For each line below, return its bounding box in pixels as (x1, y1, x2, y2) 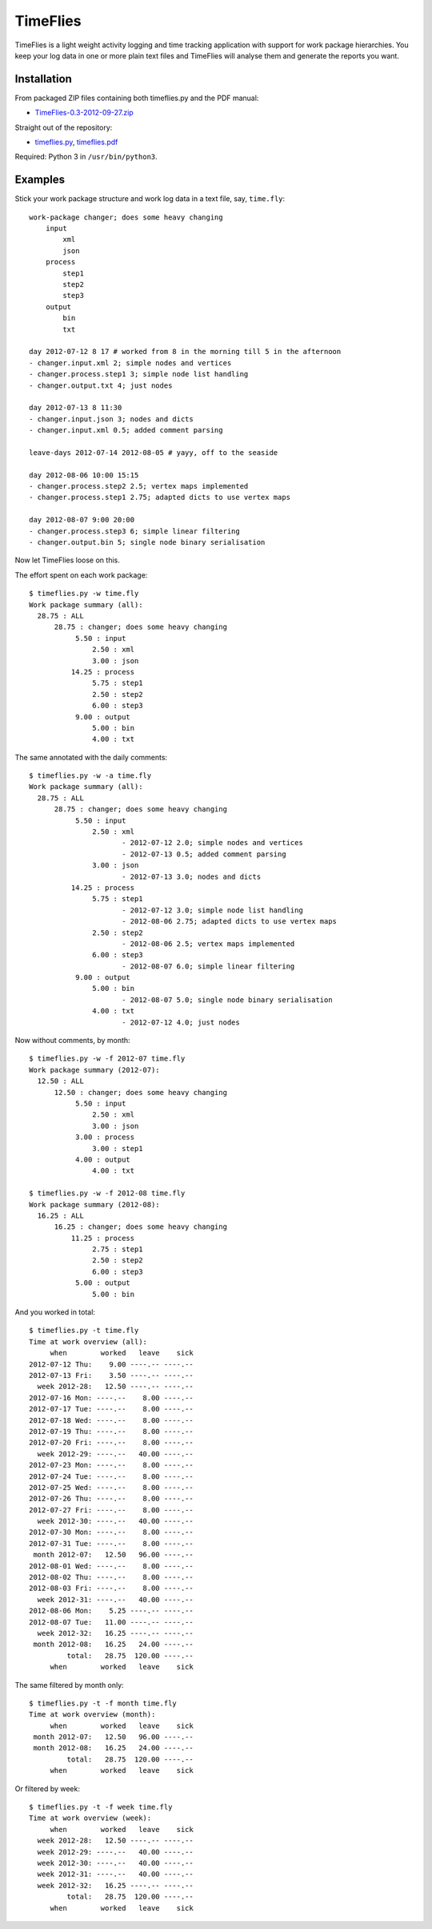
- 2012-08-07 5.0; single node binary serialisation (121, 995, 333, 1005)
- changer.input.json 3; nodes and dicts (29, 414, 194, 424)
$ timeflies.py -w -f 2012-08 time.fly (29, 1189, 186, 1198)
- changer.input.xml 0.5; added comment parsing (29, 425, 223, 435)
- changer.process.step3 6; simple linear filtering (29, 526, 240, 536)
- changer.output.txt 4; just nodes (29, 381, 173, 390)
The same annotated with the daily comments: (14, 752, 168, 762)
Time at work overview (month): (29, 1710, 156, 1719)
